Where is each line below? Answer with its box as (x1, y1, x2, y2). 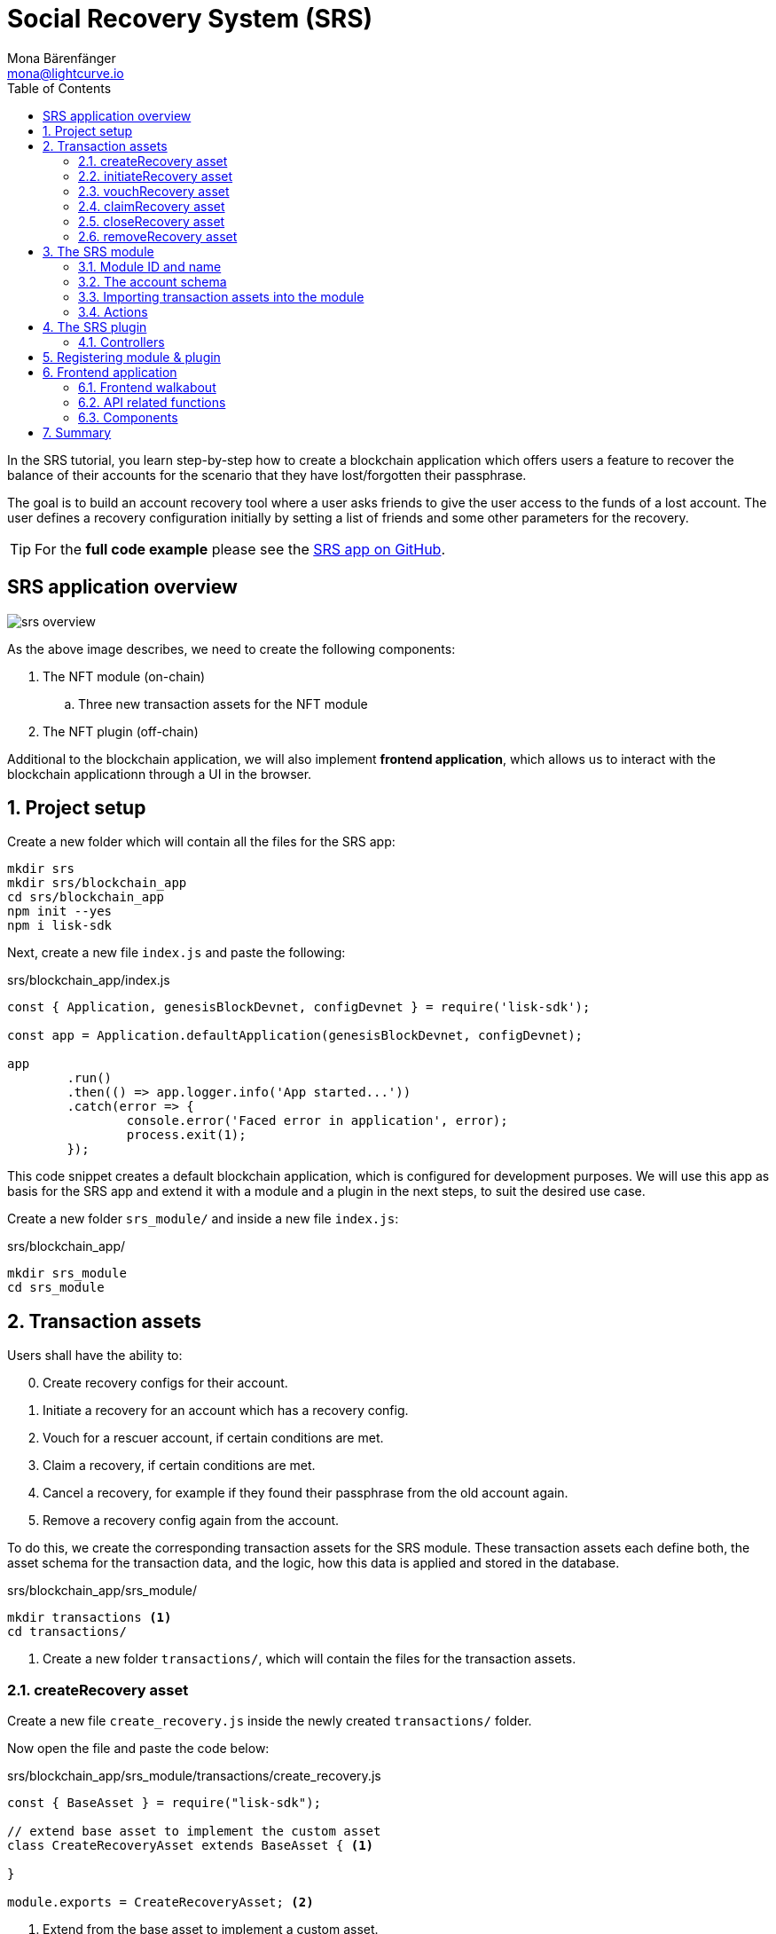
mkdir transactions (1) (7, 1610, 172, 1625)
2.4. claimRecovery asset (78, 198, 225, 214)
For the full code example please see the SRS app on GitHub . (35, 539, 445, 558)
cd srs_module (7, 1280, 105, 1295)
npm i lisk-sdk (7, 918, 113, 933)
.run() (67, 1071, 113, 1086)
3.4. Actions (78, 303, 148, 319)
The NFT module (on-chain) (43, 668, 206, 684)
